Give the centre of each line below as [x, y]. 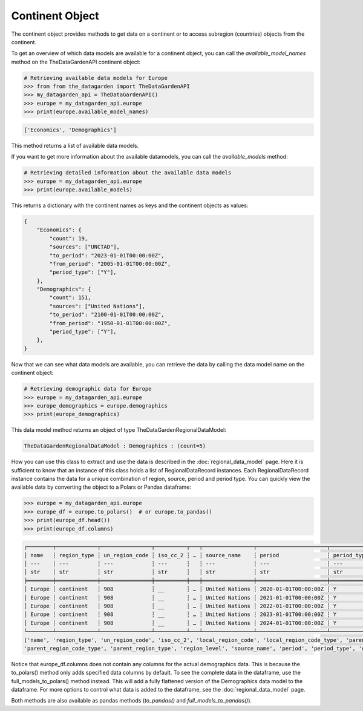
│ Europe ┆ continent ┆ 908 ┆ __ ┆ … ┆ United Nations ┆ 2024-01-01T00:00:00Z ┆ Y [180, 623]
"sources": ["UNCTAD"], [85, 247]
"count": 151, [70, 298]
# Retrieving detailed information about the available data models [128, 173]
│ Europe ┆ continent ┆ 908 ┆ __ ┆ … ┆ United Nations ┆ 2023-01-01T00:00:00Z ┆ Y [180, 614]
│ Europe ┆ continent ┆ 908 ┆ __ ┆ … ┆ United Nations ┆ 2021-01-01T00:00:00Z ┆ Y [180, 597]
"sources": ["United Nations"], [97, 306]
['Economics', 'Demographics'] [70, 130]
